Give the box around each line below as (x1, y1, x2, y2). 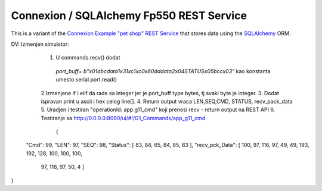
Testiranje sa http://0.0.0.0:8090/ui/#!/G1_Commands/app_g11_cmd (41, 114, 206, 121)
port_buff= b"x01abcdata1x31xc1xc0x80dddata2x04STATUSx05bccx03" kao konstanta (55, 67, 271, 74)
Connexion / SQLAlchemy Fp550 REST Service (11, 9, 247, 22)
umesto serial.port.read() (55, 76, 117, 83)
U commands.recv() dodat (55, 54, 120, 61)
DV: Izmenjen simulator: (11, 40, 70, 48)
